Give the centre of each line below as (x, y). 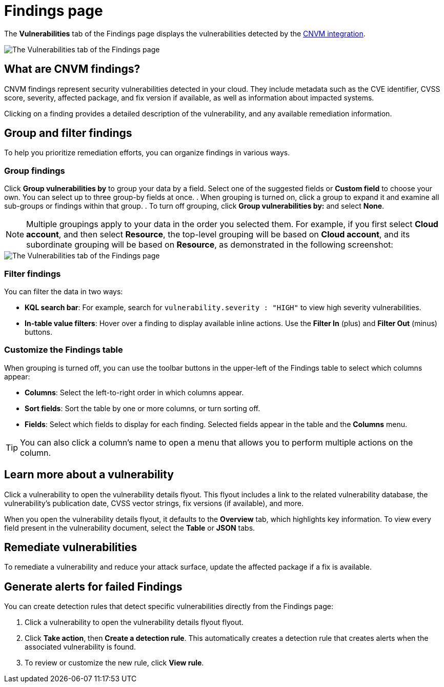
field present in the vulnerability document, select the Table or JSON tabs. (130, 528)
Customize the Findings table (64, 350)
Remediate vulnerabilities (71, 547)
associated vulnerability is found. (80, 647)
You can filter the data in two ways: (64, 291)
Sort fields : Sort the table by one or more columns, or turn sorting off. (143, 408)
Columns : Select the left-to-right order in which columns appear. (134, 392)
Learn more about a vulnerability (89, 475)
